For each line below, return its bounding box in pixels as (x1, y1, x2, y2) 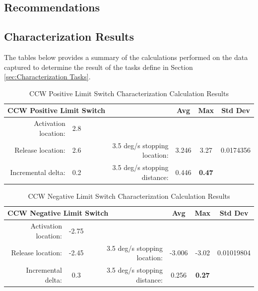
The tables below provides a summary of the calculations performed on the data (4, 52, 248, 62)
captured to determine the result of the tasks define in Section (4, 61, 193, 72)
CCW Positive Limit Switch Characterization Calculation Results (29, 88, 229, 98)
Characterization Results (4, 29, 134, 44)
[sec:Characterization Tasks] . (4, 71, 91, 82)
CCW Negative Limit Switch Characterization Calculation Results (28, 190, 230, 201)
